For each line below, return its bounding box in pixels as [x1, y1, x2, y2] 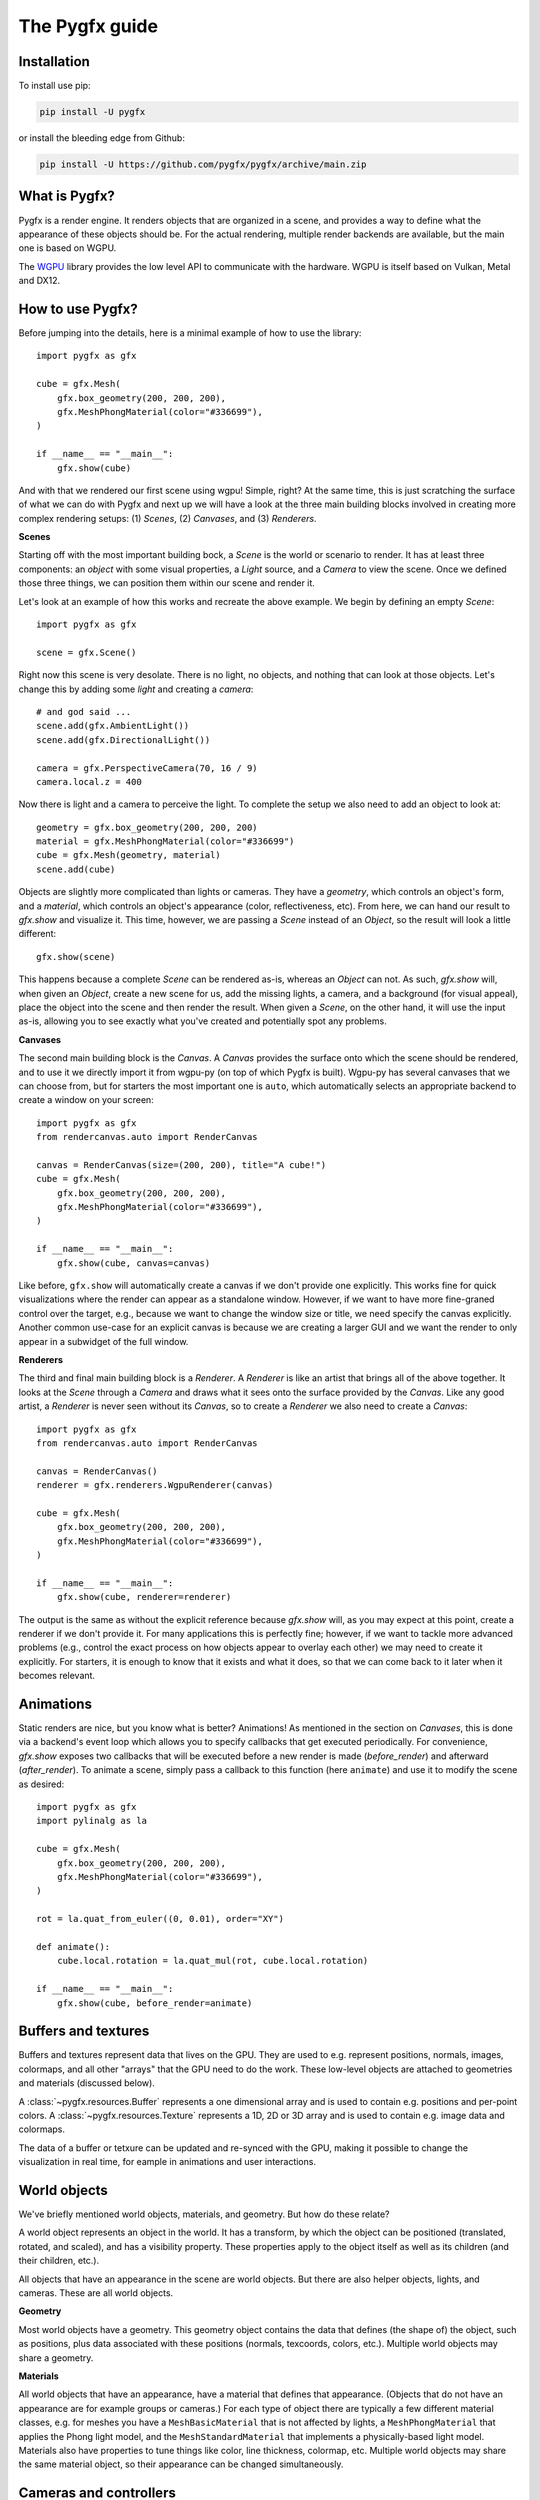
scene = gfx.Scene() [36, 646, 137, 658]
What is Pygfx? [18, 188, 115, 205]
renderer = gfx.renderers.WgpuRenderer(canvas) [36, 1480, 274, 1491]
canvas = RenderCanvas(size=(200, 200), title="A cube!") [36, 1159, 327, 1170]
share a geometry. [18, 2351, 94, 2364]
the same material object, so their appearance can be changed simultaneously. [18, 2458, 344, 2470]
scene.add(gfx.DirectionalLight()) [36, 734, 211, 745]
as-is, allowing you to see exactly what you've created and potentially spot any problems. [18, 1015, 387, 1027]
